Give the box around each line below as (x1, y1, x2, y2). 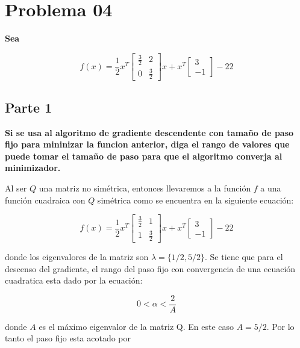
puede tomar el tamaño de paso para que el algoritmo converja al (5, 149, 283, 162)
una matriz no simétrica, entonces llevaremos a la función (39, 182, 251, 194)
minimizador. (5, 161, 61, 174)
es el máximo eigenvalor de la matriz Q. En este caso (39, 320, 234, 332)
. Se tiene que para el (205, 250, 283, 263)
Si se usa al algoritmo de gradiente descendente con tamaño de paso (5, 126, 294, 138)
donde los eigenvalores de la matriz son (5, 250, 149, 263)
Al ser (5, 182, 27, 194)
